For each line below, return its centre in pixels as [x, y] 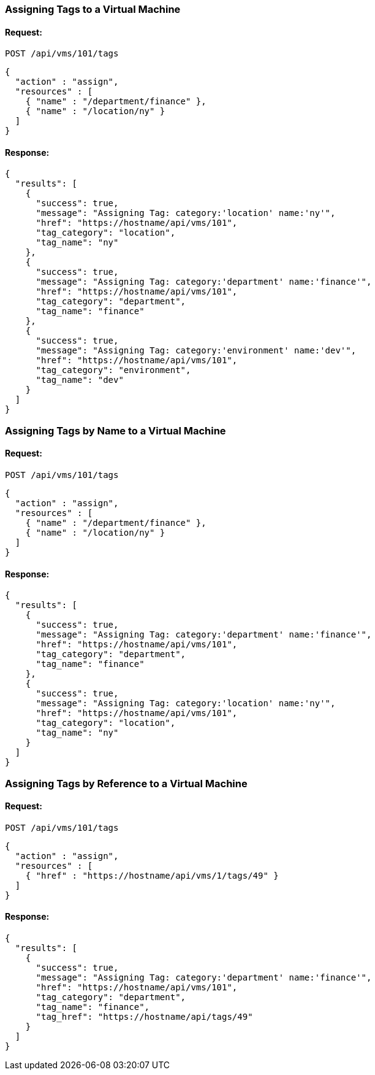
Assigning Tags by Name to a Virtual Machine [116, 430]
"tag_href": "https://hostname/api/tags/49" [144, 1017]
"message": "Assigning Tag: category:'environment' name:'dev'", [196, 351]
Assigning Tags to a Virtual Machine [93, 9]
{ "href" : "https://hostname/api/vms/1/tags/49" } [152, 875]
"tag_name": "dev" [80, 380]
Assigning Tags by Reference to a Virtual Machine [126, 783]
